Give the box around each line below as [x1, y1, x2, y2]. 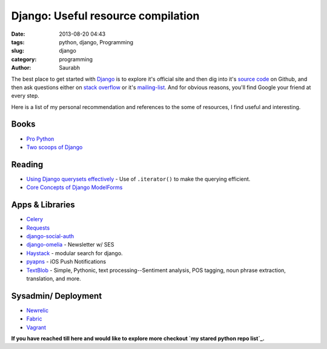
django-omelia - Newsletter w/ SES [26, 241, 114, 248]
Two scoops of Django [26, 143, 83, 151]
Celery [26, 216, 44, 223]
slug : [11, 47, 24, 55]
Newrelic [26, 307, 48, 314]
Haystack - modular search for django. [26, 249, 124, 257]
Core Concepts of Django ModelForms [26, 184, 123, 191]
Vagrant [26, 324, 47, 331]
